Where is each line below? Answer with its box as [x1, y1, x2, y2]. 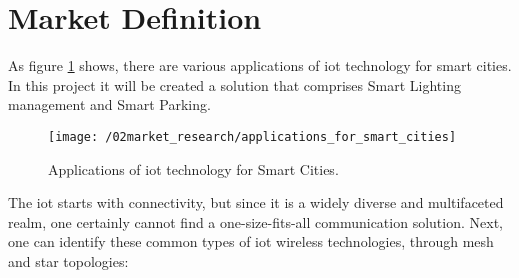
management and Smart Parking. [8, 94, 211, 115]
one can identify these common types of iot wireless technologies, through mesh [8, 231, 494, 252]
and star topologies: [8, 250, 129, 271]
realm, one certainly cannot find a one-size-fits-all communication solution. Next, [8, 211, 503, 232]
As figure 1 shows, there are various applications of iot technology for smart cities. [8, 55, 512, 76]
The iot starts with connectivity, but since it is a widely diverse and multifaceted [8, 192, 504, 213]
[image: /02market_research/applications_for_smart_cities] [48, 129, 457, 144]
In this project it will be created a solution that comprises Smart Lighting [8, 74, 461, 95]
